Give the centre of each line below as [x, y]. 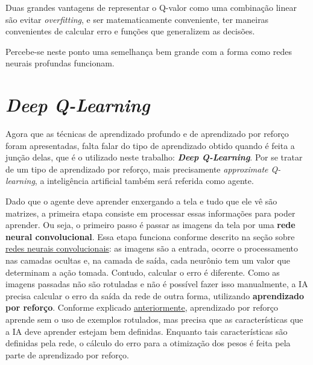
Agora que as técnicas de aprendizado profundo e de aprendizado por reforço [147, 134]
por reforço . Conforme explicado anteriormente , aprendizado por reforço [142, 307]
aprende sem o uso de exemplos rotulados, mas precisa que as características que [154, 319]
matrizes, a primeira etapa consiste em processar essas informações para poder [150, 213]
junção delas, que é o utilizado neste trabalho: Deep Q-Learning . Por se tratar [154, 157]
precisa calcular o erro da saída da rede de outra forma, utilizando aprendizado [155, 295]
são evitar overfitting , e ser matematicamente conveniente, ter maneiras [137, 19]
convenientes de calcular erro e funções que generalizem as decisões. [130, 31]
